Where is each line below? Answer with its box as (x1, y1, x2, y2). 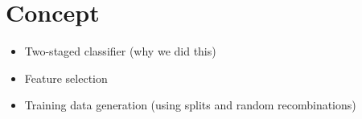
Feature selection (24, 69, 108, 86)
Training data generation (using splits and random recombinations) (24, 96, 356, 113)
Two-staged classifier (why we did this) (24, 43, 216, 59)
